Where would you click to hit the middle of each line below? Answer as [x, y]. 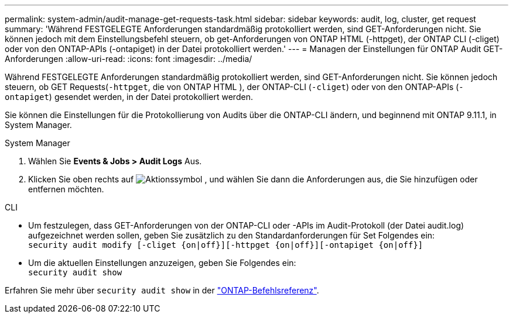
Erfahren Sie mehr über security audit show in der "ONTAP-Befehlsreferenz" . [162, 290]
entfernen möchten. [66, 189]
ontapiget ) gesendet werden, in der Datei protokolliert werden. [129, 97]
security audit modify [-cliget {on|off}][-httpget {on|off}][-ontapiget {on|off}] [226, 245]
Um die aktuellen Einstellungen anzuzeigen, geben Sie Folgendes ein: [162, 263]
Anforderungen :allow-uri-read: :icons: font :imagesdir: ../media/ [129, 59]
